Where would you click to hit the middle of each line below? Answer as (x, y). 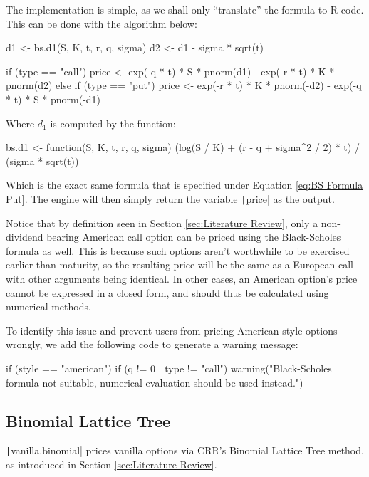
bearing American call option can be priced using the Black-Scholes (194, 237)
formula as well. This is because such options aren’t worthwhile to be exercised (178, 250)
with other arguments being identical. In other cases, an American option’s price (182, 278)
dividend (25, 237)
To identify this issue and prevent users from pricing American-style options (172, 330)
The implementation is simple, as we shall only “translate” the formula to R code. (185, 9)
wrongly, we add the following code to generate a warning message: (152, 344)
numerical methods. (48, 306)
